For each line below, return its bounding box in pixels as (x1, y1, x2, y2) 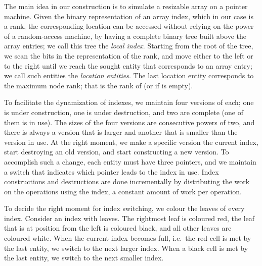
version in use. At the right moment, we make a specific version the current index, (4, 136, 258, 147)
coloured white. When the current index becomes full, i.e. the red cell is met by (4, 233, 251, 243)
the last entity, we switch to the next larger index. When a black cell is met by (4, 242, 248, 253)
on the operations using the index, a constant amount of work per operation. (4, 186, 242, 196)
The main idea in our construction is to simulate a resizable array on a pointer (4, 1, 248, 11)
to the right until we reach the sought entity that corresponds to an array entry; (4, 60, 252, 71)
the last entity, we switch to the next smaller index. (4, 252, 164, 263)
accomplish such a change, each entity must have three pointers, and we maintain (4, 156, 256, 167)
